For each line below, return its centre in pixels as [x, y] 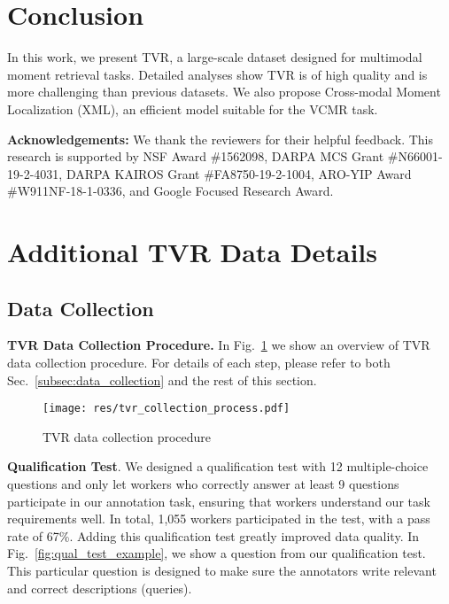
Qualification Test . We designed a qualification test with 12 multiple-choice [218, 466]
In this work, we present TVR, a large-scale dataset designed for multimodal [215, 57]
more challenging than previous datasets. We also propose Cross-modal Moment [224, 92]
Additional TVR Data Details [192, 252]
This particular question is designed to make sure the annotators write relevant [222, 571]
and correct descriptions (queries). [100, 588]
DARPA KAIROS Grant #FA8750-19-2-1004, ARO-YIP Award [239, 173]
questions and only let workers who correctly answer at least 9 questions [203, 484]
